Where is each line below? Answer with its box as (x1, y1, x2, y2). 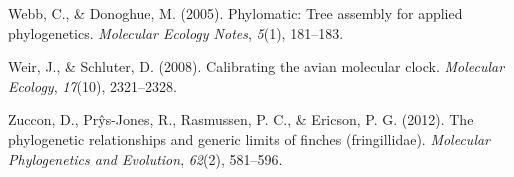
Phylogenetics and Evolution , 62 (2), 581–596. (8, 148, 283, 169)
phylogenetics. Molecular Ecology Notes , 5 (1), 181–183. (8, 22, 344, 43)
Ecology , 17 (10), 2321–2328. (8, 75, 177, 96)
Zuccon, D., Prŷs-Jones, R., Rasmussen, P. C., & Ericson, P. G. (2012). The (8, 109, 474, 130)
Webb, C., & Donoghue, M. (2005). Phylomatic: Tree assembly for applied (8, 3, 463, 23)
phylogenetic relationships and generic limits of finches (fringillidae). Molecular (8, 128, 491, 149)
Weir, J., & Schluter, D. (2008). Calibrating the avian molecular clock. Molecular (8, 56, 505, 77)
